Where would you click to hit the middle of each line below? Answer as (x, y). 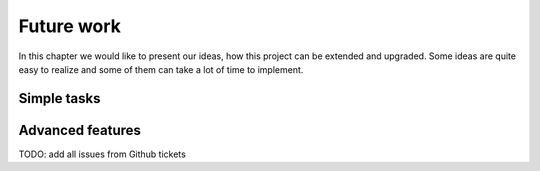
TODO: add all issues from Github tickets (102, 154)
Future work (70, 26)
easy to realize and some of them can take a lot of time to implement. (161, 69)
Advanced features (80, 130)
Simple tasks (59, 98)
